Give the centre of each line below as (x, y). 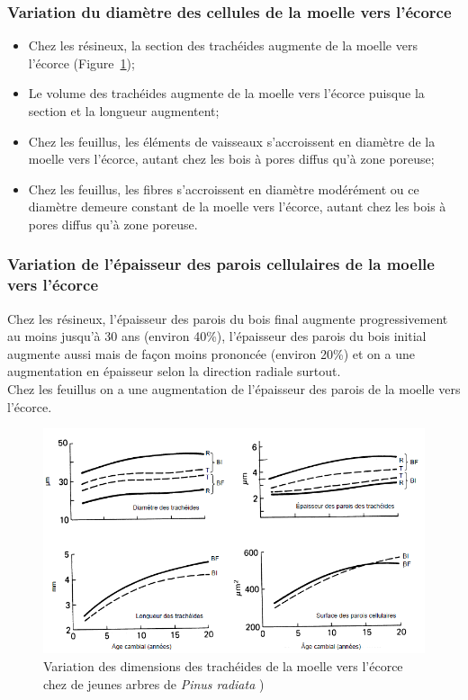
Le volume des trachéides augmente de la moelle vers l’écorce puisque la (226, 93)
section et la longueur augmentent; (124, 111)
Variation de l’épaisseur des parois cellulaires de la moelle (221, 264)
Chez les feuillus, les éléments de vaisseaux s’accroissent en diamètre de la (232, 141)
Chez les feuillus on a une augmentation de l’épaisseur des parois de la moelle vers (234, 389)
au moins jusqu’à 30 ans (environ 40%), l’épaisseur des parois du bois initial (217, 336)
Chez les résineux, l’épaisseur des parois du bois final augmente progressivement (228, 318)
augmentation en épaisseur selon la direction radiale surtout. (174, 371)
